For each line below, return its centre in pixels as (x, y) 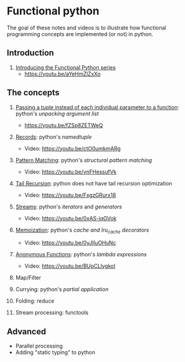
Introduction (31, 53)
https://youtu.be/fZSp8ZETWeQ (64, 125)
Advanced (27, 331)
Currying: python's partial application (62, 289)
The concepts (33, 93)
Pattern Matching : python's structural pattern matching (84, 160)
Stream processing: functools (52, 313)
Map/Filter (28, 278)
